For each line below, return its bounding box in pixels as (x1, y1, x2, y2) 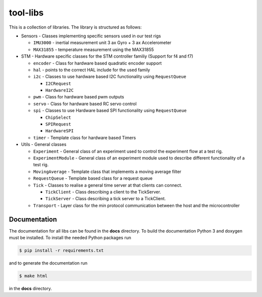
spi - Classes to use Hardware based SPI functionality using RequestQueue (33, 108, 187, 113)
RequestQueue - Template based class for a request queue (33, 175, 153, 181)
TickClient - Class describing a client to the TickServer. (45, 189, 161, 195)
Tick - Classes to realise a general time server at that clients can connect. (33, 182, 182, 188)
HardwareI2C (45, 88, 74, 93)
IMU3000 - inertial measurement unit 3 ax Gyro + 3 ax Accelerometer (33, 40, 172, 46)
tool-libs (9, 7, 44, 18)
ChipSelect (45, 114, 71, 120)
